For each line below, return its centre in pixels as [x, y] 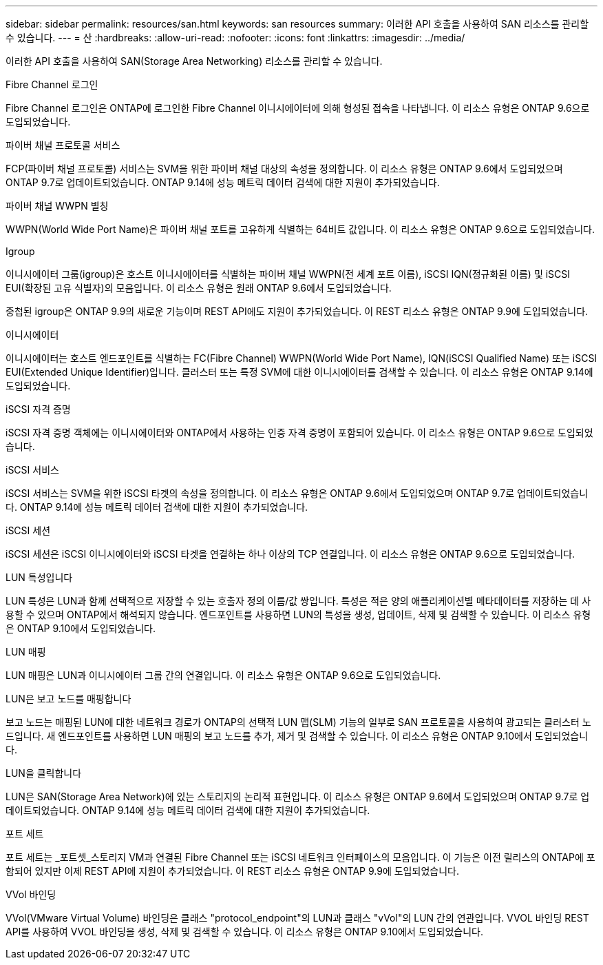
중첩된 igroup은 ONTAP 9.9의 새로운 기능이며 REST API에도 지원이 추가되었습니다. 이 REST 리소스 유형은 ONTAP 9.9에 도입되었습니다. [297, 311]
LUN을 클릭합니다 [44, 773]
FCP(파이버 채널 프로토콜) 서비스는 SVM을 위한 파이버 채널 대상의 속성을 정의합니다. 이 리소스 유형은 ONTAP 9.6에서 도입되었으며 [284, 169]
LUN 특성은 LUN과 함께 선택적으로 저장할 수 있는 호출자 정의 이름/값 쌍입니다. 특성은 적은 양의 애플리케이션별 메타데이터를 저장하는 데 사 [298, 601]
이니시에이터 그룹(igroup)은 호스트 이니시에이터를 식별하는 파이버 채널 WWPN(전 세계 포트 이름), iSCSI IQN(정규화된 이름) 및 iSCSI [288, 274]
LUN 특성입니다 [39, 577]
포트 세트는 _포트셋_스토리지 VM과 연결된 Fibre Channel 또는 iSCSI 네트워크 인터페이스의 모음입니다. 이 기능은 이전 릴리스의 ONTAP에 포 [300, 857]
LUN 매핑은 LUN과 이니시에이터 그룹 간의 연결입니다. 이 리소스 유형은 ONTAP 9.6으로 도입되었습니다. [223, 675]
